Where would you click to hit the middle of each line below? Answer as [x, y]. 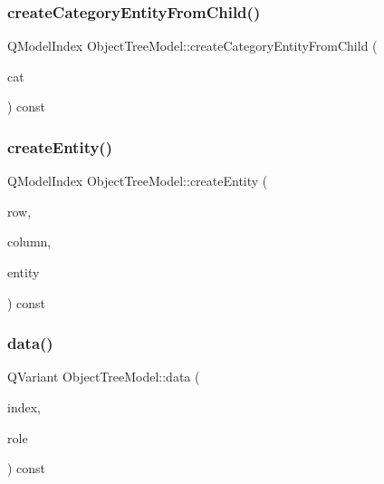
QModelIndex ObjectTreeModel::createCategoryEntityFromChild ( [192, 46]
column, [29, 242]
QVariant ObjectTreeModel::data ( [104, 377]
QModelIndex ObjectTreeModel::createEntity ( [138, 181]
